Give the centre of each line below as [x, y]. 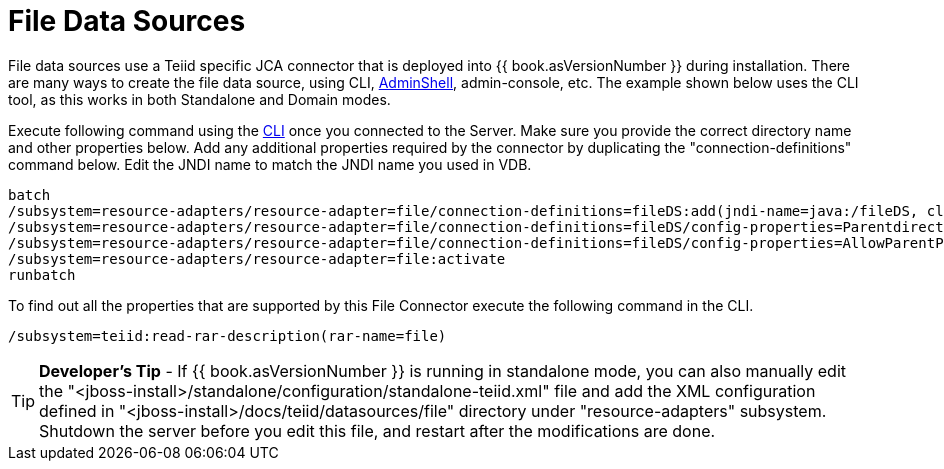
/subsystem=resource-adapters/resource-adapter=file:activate [257, 258]
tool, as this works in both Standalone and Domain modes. [199, 99]
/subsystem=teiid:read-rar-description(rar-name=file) [227, 335]
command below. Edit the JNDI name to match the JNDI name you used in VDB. [270, 164]
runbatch [42, 274]
